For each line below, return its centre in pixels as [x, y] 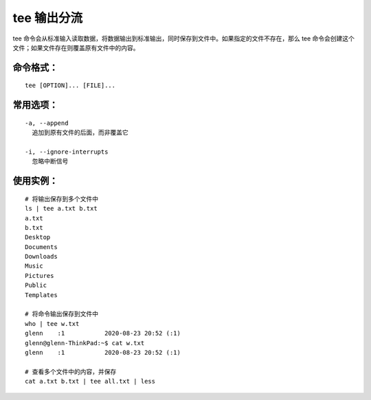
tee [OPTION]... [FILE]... [70, 85]
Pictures [40, 275]
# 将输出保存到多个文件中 [62, 199]
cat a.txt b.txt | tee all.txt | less [90, 381]
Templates [41, 295]
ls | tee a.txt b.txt [61, 209]
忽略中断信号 [50, 162]
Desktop [38, 237]
